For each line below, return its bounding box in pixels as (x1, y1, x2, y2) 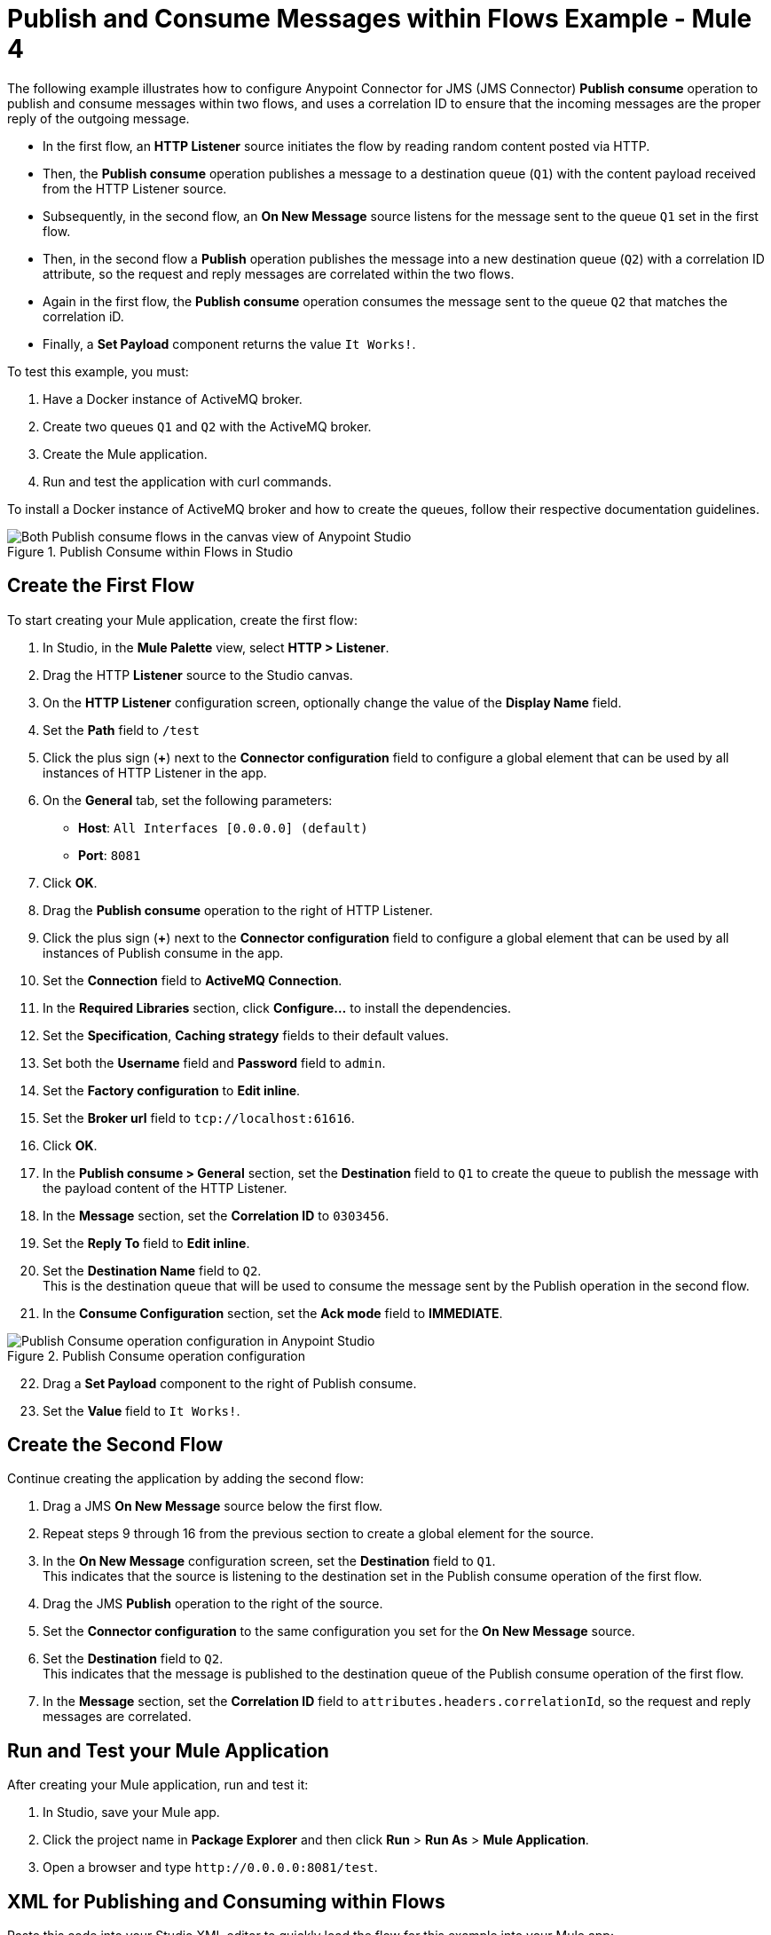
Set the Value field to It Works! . (43, 1402, 240, 1418)
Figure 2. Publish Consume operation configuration (7, 1347, 305, 1363)
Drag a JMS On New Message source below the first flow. (43, 1498, 383, 1514)
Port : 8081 (78, 847, 141, 863)
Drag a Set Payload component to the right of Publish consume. (43, 1375, 417, 1391)
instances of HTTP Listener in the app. (43, 764, 267, 780)
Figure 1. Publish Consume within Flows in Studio (7, 543, 294, 559)
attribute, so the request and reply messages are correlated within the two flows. (43, 265, 515, 281)
